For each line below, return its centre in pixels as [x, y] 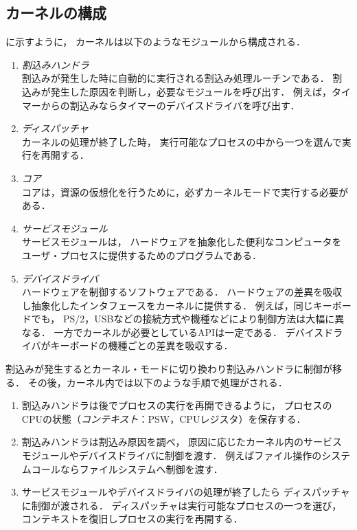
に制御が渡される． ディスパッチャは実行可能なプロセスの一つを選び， [182, 505]
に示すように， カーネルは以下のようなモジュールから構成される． [156, 42]
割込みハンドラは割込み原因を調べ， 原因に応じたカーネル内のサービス [182, 442]
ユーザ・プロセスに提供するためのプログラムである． [141, 255]
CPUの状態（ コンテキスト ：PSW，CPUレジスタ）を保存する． [164, 418]
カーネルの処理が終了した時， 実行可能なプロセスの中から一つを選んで [182, 141]
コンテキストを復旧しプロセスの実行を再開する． [132, 519]
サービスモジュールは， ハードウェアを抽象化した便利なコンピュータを [182, 242]
